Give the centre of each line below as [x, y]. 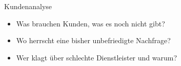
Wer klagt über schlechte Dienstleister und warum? [97, 57]
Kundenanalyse [28, 6]
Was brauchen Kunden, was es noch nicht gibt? [90, 23]
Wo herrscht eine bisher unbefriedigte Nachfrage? [93, 40]
